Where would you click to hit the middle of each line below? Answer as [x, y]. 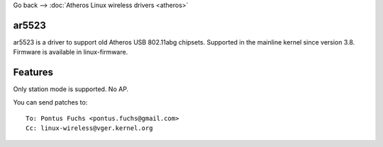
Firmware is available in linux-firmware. [71, 52]
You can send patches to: [50, 102]
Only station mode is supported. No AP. [71, 89]
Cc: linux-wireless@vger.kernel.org [89, 128]
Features [33, 72]
